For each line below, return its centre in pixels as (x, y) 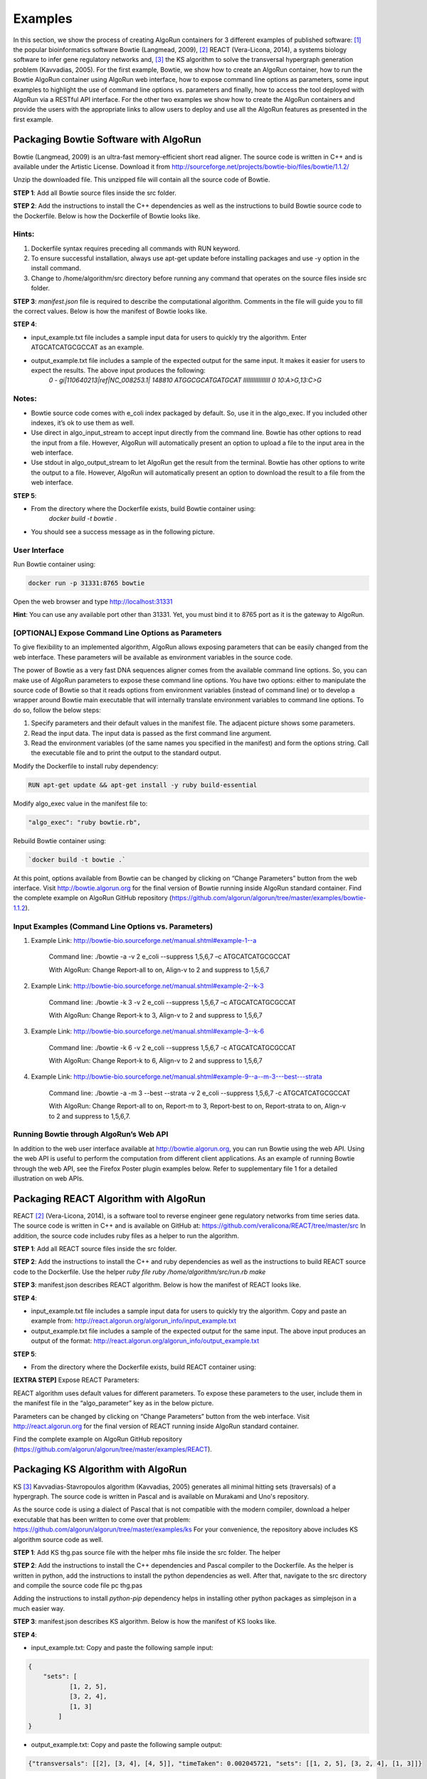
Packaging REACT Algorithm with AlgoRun (109, 1199)
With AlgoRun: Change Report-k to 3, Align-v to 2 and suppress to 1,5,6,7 (155, 1015)
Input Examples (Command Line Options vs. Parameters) (113, 927)
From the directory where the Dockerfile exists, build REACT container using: (143, 1367)
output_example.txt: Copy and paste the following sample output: (126, 1745)
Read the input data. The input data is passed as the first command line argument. (151, 733)
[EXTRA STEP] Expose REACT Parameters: (77, 1380)
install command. (56, 268)
